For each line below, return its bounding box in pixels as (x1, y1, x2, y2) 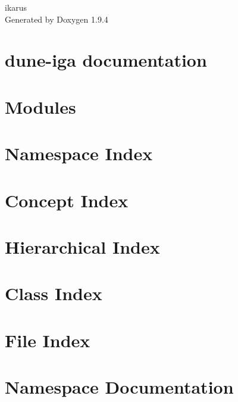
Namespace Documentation (5, 375, 234, 398)
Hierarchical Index (5, 234, 160, 258)
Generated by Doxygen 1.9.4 (5, 13, 108, 25)
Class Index (5, 281, 102, 306)
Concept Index (5, 188, 129, 212)
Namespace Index (5, 141, 153, 166)
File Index (5, 328, 90, 352)
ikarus (5, 1, 27, 13)
